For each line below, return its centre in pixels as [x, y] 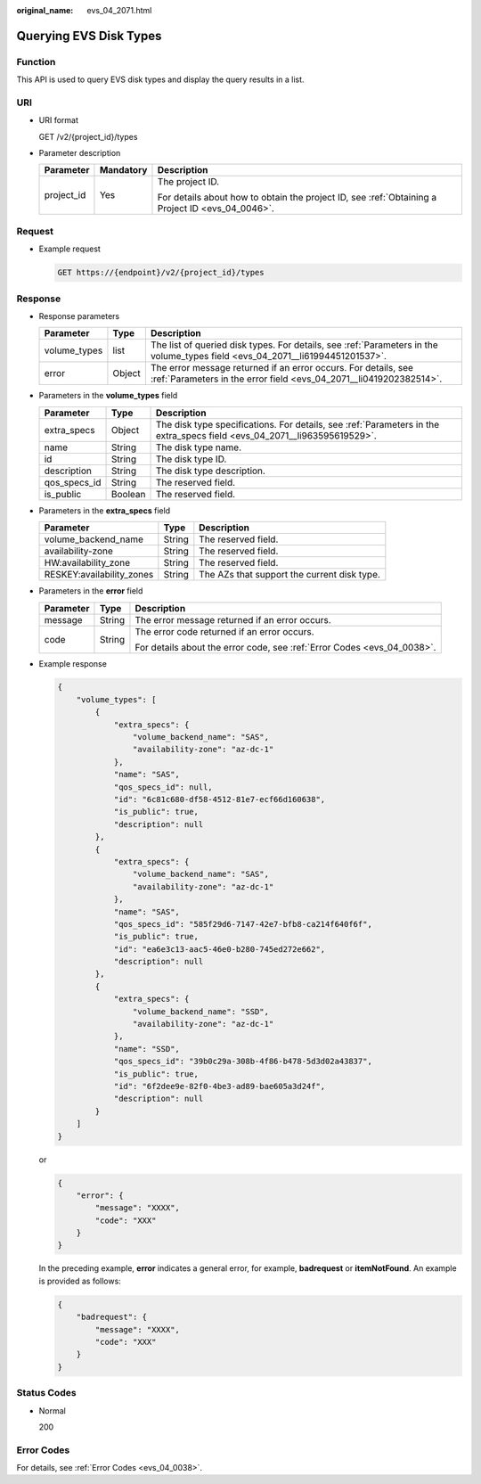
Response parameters [79, 316]
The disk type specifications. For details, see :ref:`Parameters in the [298, 424]
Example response [73, 663]
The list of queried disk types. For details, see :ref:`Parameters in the [294, 345]
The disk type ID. [191, 459]
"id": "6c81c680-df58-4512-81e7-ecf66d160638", [220, 799]
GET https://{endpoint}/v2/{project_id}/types [161, 273]
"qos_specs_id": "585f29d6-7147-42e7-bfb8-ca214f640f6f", [243, 924]
